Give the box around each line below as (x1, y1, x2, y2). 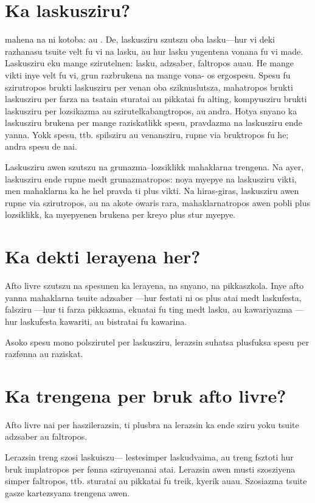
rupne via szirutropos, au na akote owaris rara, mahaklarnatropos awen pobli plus (5, 196, 311, 209)
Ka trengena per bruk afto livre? (5, 383, 286, 408)
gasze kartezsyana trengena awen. (5, 486, 130, 499)
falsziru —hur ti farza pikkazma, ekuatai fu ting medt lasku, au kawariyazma (5, 303, 292, 316)
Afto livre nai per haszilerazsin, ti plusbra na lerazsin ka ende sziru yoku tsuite (5, 418, 299, 431)
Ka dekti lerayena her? (5, 244, 201, 269)
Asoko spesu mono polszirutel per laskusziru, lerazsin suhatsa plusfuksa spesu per (5, 335, 310, 348)
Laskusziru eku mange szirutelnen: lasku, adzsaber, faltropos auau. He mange (5, 57, 294, 69)
